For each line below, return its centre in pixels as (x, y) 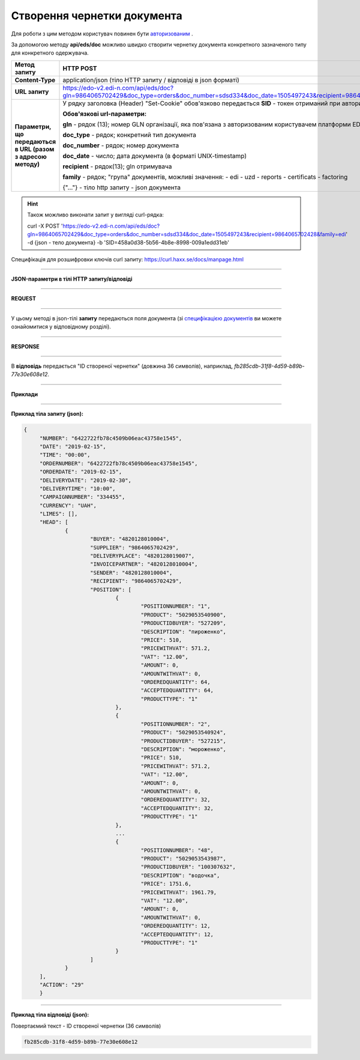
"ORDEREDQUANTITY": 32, (175, 800)
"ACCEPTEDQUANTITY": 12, (177, 934)
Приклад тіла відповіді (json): (50, 1015)
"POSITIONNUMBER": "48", (177, 850)
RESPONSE (25, 346)
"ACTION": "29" (61, 985)
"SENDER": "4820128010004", (131, 573)
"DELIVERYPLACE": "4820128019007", (142, 556)
